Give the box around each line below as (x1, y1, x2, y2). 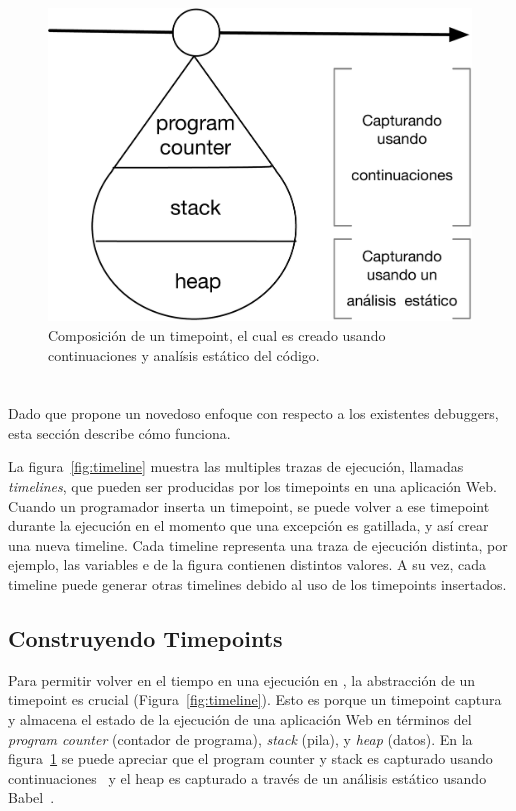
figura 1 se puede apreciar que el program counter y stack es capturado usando (8, 748, 493, 769)
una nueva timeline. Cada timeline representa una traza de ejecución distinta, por (8, 534, 508, 555)
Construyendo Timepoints (8, 623, 283, 654)
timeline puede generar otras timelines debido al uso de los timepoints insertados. (8, 574, 507, 595)
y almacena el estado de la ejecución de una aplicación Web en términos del (8, 709, 472, 730)
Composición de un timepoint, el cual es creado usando (48, 324, 386, 345)
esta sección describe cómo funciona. (8, 422, 231, 443)
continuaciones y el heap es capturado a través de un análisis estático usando (8, 767, 487, 788)
